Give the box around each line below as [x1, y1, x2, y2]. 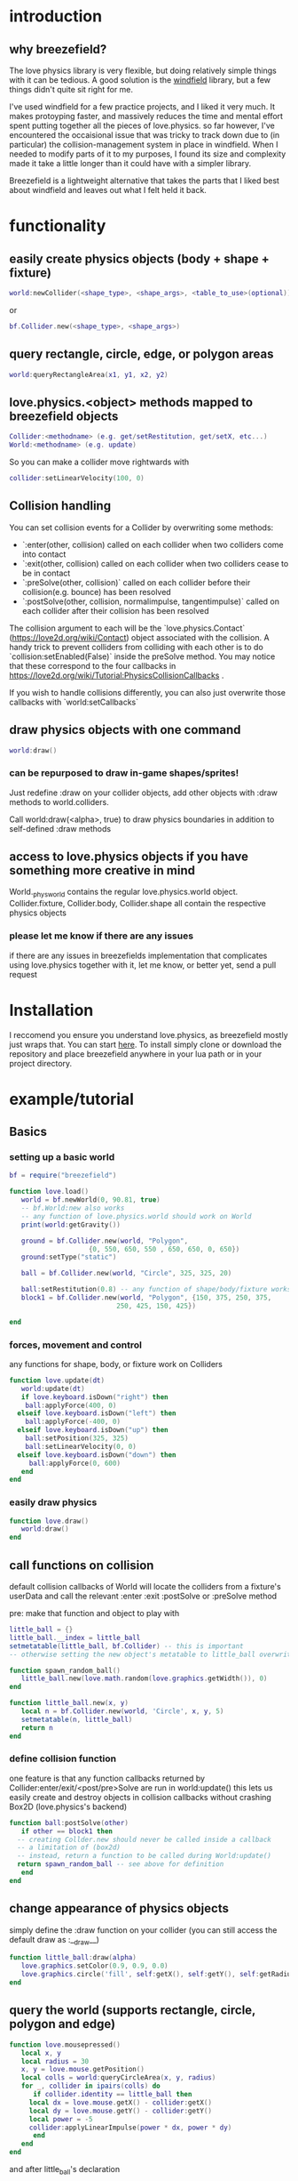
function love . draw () [9, 1517, 90, 1525]
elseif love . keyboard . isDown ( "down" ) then [17, 1450, 176, 1460]
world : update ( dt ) [20, 1384, 86, 1393]
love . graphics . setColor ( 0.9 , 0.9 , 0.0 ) [20, 1961, 169, 1971]
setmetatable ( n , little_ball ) [20, 1715, 133, 1724]
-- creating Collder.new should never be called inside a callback [17, 1835, 272, 1844]
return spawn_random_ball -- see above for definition [17, 1860, 224, 1869]
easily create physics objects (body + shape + [9, 251, 270, 266]
